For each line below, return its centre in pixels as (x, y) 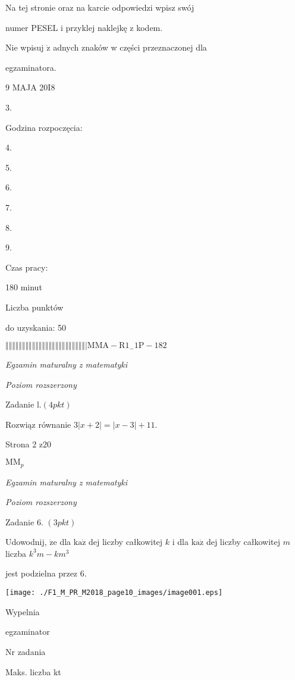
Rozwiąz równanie (38, 424)
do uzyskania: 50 (36, 327)
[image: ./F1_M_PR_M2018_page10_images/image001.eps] (114, 593)
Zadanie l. (23, 404)
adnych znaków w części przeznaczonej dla (130, 47)
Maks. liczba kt (33, 671)
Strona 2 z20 (29, 444)
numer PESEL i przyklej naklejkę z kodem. (84, 27)
